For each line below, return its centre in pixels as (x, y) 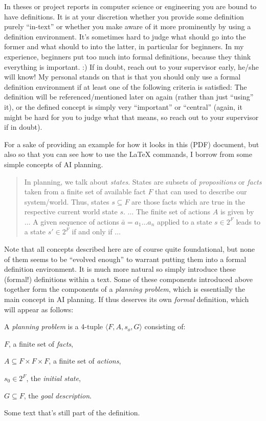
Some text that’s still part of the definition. (72, 413)
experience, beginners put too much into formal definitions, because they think (128, 56)
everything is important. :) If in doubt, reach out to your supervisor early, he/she (131, 66)
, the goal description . (58, 395)
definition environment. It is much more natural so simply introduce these (120, 269)
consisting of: (165, 326)
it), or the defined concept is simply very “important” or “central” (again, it (123, 106)
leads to (248, 221)
